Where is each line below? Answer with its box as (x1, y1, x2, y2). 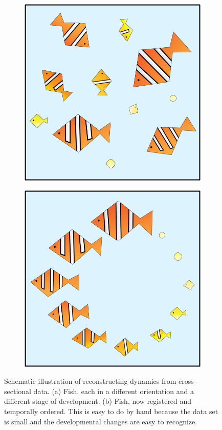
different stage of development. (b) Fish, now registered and (4, 396, 192, 406)
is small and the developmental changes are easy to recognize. (4, 416, 197, 426)
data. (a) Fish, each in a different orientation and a (33, 385, 194, 396)
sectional (4, 385, 31, 396)
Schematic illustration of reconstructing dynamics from (4, 376, 176, 386)
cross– (179, 376, 197, 386)
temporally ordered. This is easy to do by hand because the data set (4, 405, 218, 416)
